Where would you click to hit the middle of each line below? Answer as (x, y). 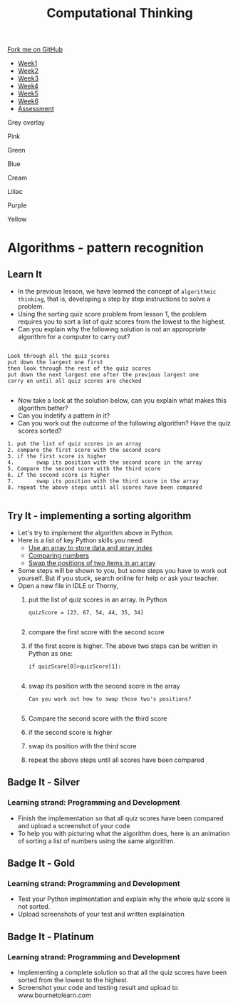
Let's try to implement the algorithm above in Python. (96, 533)
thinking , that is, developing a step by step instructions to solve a (114, 299)
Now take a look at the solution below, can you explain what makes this (122, 401)
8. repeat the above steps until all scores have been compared (105, 488)
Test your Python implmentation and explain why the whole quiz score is (124, 899)
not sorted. (34, 907)
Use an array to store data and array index (90, 548)
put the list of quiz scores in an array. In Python (98, 599)
